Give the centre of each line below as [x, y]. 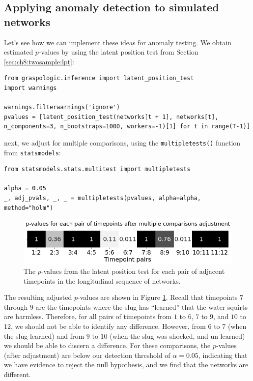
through [16, 307]
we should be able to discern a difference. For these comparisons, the [107, 345]
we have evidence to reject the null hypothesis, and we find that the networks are [126, 365]
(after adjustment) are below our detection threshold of [87, 355]
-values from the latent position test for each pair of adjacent [133, 271]
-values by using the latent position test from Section [118, 52]
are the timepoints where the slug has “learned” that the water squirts [142, 307]
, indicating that [223, 355]
